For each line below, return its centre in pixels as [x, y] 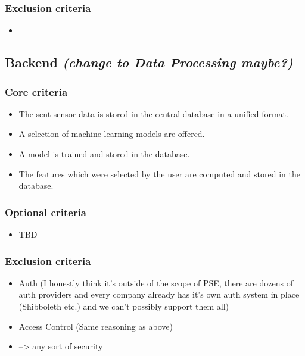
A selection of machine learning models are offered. [112, 134]
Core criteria [36, 91]
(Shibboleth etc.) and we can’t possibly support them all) [124, 306]
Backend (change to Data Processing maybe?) [149, 62]
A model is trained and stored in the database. [104, 154]
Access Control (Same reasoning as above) [96, 326]
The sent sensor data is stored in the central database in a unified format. [153, 113]
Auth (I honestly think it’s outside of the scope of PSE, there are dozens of [156, 282]
